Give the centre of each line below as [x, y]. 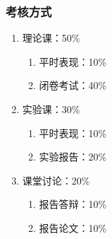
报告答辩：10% [73, 204]
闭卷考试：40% [73, 85]
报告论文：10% [73, 227]
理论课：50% [51, 38]
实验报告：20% [73, 157]
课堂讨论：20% [56, 180]
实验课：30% [51, 109]
